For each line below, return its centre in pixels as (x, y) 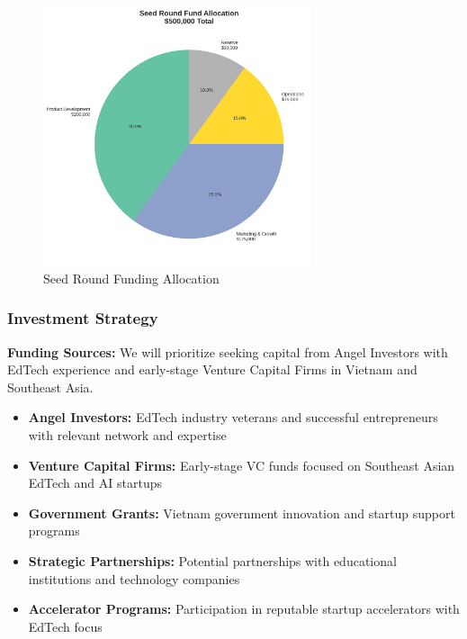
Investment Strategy (83, 318)
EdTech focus (65, 626)
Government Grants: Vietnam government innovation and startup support (242, 513)
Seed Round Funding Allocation (131, 278)
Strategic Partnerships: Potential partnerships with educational (212, 560)
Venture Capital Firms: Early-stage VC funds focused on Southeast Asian (242, 465)
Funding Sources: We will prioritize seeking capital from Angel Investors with (228, 351)
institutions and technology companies (134, 578)
